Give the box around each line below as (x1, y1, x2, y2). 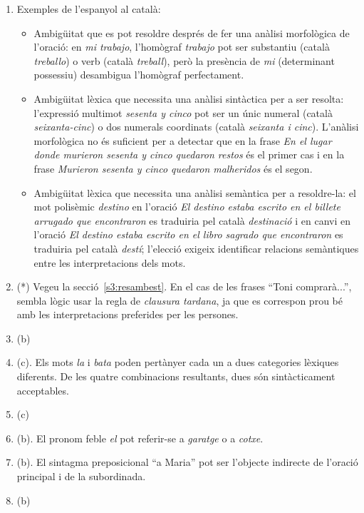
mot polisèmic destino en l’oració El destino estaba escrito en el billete (33, 199, 340, 214)
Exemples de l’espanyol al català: (16, 1, 161, 16)
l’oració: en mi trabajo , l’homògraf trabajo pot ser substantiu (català (33, 39, 330, 54)
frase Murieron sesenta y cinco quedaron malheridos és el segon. (33, 161, 313, 176)
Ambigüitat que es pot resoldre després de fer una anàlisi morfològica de (33, 25, 350, 40)
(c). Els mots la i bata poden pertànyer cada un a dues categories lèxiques (16, 355, 339, 370)
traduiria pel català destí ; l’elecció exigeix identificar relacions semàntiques (33, 240, 359, 255)
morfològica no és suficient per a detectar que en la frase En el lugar (33, 133, 332, 148)
